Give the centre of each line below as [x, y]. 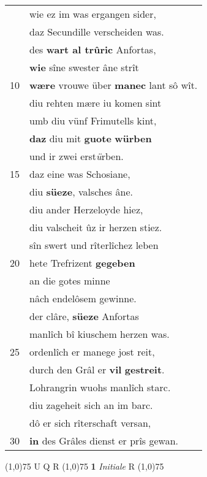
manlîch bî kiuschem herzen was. [100, 334]
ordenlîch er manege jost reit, [92, 352]
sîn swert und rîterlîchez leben [94, 245]
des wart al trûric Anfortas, [93, 49]
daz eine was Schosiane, [80, 174]
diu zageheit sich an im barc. [91, 405]
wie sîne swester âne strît [84, 67]
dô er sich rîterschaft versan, [90, 423]
